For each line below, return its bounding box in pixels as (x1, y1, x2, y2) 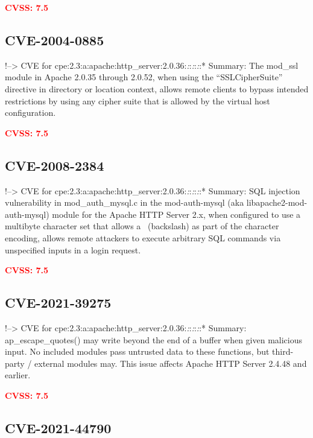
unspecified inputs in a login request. (5, 243, 141, 256)
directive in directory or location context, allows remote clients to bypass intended (5, 82, 309, 95)
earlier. (5, 369, 31, 381)
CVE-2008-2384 (5, 156, 104, 174)
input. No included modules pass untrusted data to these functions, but (5, 345, 270, 358)
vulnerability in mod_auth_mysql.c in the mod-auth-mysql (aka (5, 196, 244, 209)
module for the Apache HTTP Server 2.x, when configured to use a (52, 208, 301, 220)
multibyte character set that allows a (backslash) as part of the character (5, 220, 279, 232)
